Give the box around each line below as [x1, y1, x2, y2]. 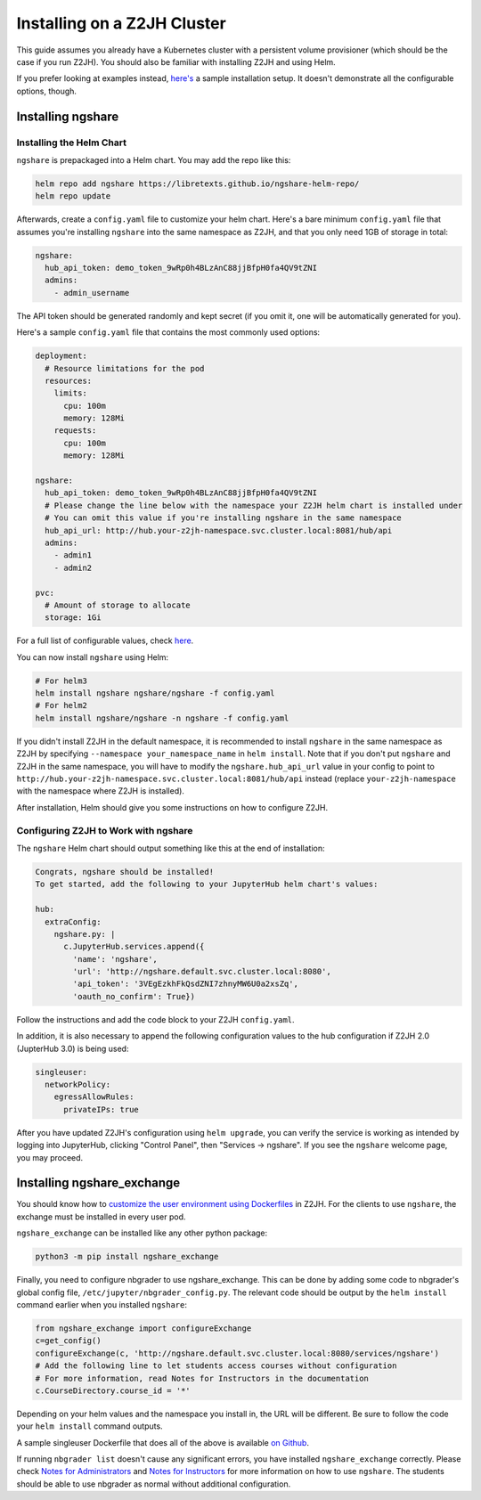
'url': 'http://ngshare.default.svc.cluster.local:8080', [72, 966, 331, 977]
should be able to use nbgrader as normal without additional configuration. [16, 1479, 291, 1489]
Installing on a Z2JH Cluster [16, 13, 226, 33]
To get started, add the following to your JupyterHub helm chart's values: [35, 879, 379, 890]
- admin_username [53, 288, 130, 298]
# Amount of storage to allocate [45, 599, 191, 610]
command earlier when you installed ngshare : [16, 1299, 187, 1309]
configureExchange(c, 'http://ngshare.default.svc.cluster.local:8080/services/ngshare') [35, 1348, 440, 1358]
